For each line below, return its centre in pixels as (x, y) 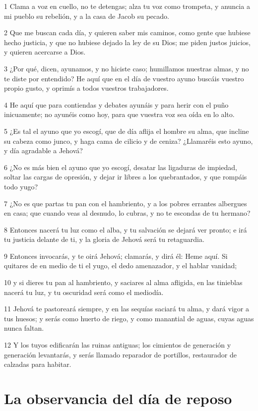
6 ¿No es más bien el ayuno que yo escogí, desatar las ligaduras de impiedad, (121, 167)
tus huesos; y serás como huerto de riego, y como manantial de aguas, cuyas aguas (129, 318)
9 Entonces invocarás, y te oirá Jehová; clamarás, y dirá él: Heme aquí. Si (116, 256)
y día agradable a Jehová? (43, 150)
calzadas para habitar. (38, 364)
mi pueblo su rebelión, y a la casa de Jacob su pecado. (87, 16)
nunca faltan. (24, 328)
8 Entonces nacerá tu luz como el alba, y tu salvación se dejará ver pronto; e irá (126, 229)
